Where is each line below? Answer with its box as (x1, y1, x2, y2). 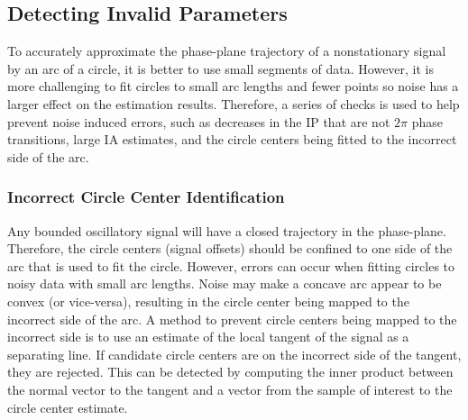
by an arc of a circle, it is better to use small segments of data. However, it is (7, 59, 435, 78)
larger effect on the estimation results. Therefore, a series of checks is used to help (7, 94, 460, 113)
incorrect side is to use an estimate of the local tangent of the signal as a (7, 327, 409, 346)
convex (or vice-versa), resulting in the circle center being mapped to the (7, 291, 409, 310)
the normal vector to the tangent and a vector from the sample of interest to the (7, 379, 453, 398)
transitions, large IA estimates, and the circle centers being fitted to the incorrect (7, 130, 457, 149)
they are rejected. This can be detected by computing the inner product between (7, 362, 454, 381)
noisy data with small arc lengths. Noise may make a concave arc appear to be (7, 274, 442, 293)
